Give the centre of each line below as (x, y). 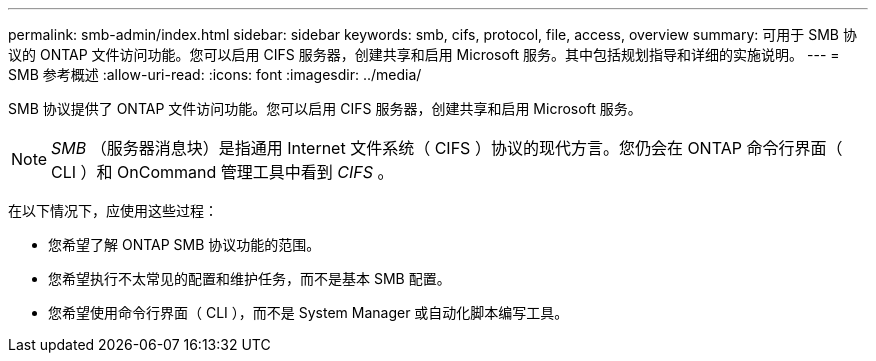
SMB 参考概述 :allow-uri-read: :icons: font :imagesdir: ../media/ (215, 74)
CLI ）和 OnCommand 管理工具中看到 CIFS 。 (222, 172)
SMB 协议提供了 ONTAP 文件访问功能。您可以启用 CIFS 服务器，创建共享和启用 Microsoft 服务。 (325, 108)
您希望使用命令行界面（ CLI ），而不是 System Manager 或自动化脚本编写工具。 (308, 312)
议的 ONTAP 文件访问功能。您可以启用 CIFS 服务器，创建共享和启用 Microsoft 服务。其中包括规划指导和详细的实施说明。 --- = (424, 54)
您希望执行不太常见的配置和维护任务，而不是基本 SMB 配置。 (249, 278)
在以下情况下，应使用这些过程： (113, 210)
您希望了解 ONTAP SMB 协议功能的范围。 (184, 244)
